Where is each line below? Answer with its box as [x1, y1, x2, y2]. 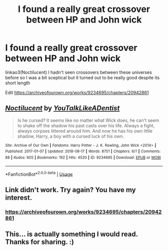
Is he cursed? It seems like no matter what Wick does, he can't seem [17, 117, 159, 123]
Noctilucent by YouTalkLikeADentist [5, 104, 120, 113]
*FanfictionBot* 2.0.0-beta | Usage [5, 170, 73, 177]
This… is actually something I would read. [5, 230, 138, 239]
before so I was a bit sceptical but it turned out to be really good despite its [5, 74, 160, 80]
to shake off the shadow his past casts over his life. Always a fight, [17, 122, 155, 128]
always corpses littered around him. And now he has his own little [17, 128, 153, 134]
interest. [5, 193, 32, 202]
